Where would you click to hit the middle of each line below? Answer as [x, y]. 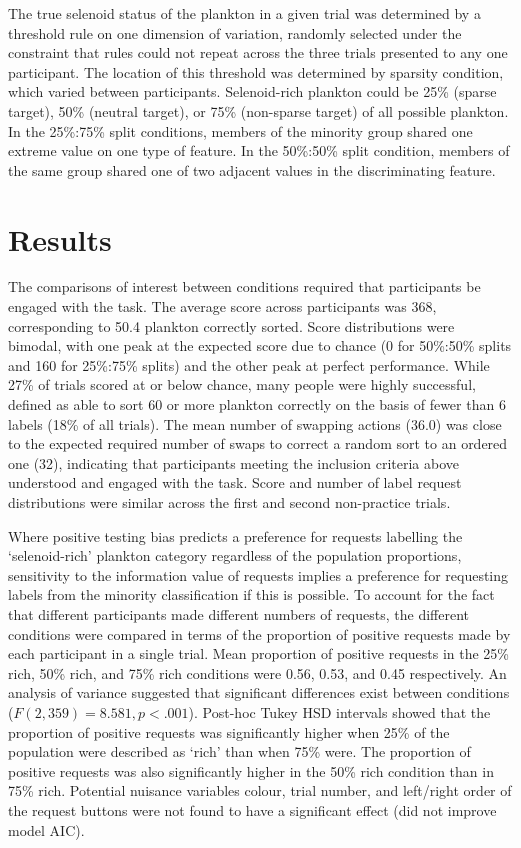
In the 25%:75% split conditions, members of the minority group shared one [240, 130]
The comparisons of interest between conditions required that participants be [244, 286]
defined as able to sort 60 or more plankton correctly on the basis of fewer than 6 [257, 404]
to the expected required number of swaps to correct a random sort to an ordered [258, 443]
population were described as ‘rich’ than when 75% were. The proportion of [239, 751]
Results [60, 238]
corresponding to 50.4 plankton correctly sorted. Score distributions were [231, 325]
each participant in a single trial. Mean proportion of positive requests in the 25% [259, 653]
